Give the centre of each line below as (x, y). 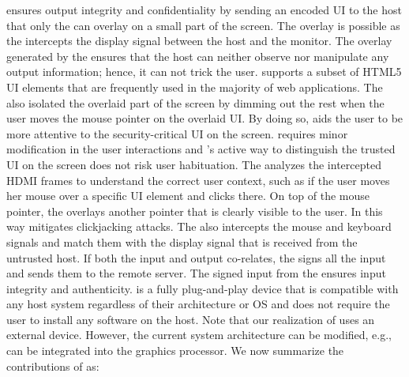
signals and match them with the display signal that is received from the (182, 241)
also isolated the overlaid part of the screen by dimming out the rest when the (195, 102)
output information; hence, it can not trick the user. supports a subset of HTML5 (204, 72)
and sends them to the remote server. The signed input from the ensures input (196, 273)
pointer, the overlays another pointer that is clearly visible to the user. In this (195, 211)
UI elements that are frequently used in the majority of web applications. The (195, 87)
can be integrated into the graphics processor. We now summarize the (175, 351)
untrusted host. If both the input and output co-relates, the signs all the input (196, 257)
